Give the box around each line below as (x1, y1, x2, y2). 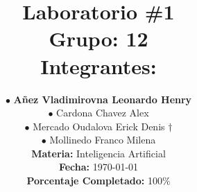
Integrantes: (40, 51, 157, 80)
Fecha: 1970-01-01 (58, 159, 139, 174)
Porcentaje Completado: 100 (26, 173, 162, 188)
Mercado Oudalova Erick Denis (33, 119, 165, 133)
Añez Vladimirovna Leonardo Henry (13, 91, 192, 106)
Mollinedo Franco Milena (49, 132, 156, 147)
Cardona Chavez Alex (56, 105, 149, 120)
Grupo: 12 (49, 24, 148, 53)
